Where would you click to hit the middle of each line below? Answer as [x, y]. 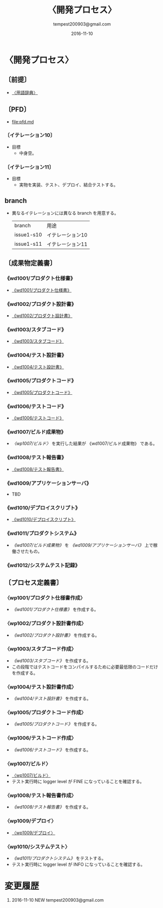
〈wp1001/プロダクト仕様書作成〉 [45, 598]
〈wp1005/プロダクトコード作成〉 [45, 712]
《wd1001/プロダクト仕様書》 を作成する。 [55, 610]
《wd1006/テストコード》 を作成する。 [51, 750]
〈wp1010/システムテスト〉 [37, 847]
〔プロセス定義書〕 [34, 582]
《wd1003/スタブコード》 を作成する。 [51, 660]
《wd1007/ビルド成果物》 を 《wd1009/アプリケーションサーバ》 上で [82, 545]
